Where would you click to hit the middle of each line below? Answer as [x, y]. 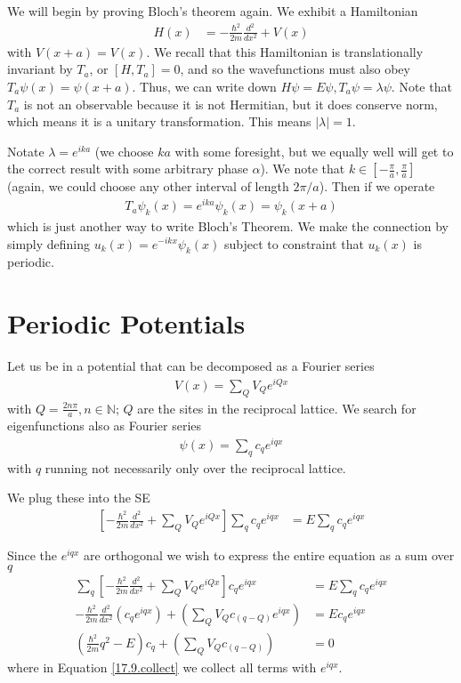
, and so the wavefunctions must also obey [295, 69]
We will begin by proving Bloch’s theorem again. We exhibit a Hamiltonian [213, 11]
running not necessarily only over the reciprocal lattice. [195, 467]
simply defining [49, 243]
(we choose [124, 151]
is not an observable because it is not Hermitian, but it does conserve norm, [230, 104]
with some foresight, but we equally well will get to [314, 151]
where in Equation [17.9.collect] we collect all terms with [162, 667]
